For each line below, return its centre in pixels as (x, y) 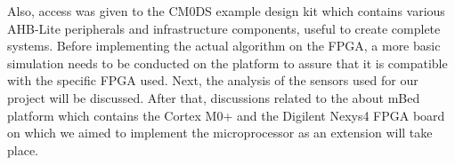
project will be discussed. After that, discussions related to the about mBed (214, 97)
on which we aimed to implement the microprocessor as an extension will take (220, 133)
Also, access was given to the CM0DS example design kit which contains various (226, 11)
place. (23, 149)
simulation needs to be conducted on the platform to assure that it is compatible (227, 63)
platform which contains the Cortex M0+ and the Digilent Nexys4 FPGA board (226, 115)
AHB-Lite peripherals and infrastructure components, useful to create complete (224, 28)
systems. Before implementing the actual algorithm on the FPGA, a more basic (224, 46)
